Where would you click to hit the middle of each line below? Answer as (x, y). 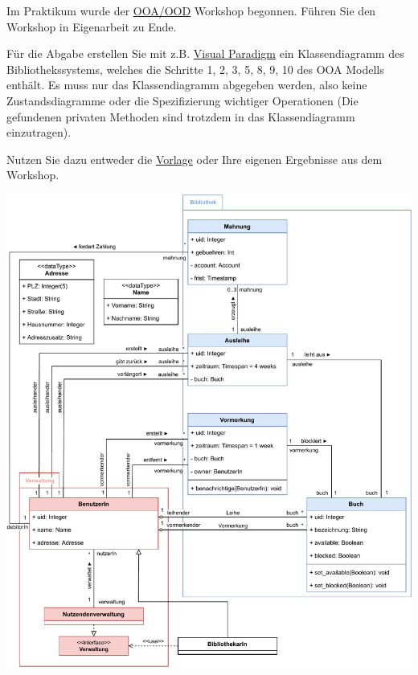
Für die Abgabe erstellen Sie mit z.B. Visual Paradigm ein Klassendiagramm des (205, 53)
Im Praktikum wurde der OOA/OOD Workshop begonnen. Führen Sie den (191, 10)
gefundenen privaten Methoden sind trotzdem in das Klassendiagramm (181, 116)
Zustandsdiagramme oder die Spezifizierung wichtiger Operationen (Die (182, 100)
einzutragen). (39, 132)
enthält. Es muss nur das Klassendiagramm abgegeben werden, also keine (187, 85)
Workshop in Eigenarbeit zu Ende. (92, 26)
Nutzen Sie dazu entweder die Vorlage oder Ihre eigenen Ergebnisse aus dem (195, 159)
